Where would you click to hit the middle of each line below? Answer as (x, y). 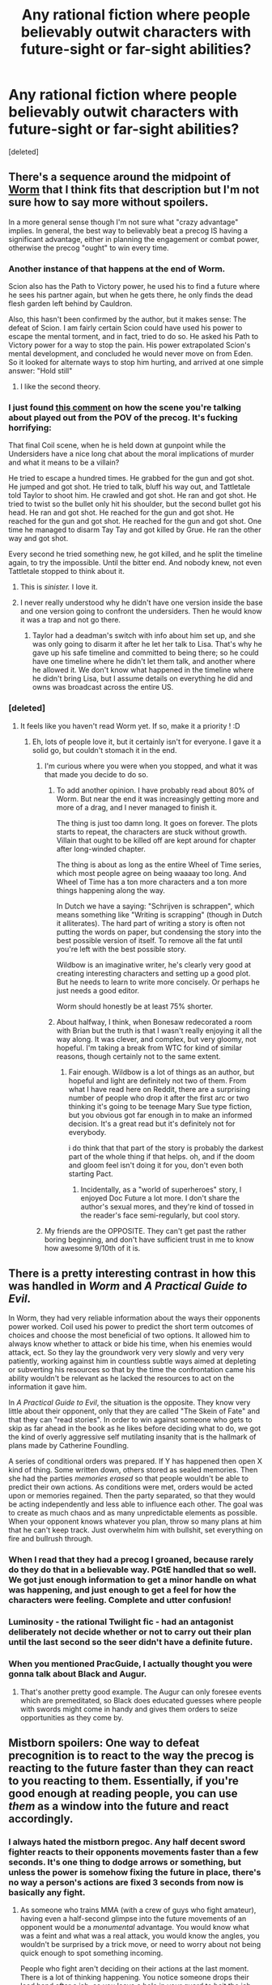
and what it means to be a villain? (64, 462)
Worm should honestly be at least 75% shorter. (134, 1006)
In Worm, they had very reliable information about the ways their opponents (134, 1318)
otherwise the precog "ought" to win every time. (89, 248)
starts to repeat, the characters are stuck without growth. (151, 831)
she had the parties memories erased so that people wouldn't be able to (129, 1478)
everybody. (87, 1132)
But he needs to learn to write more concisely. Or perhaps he (158, 982)
